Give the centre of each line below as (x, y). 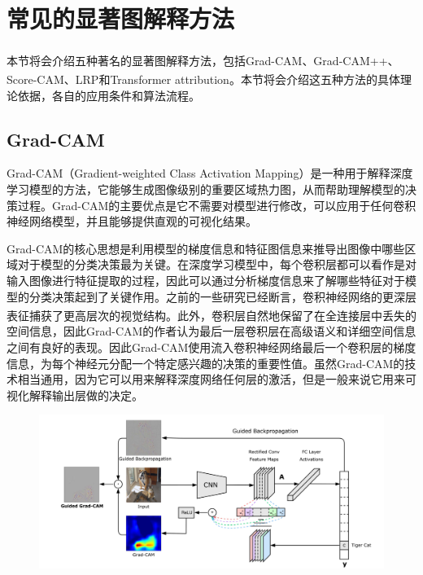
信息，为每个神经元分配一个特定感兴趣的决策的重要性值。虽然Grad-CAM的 (206, 363)
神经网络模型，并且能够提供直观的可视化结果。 (132, 221)
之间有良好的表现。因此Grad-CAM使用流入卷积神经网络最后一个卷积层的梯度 (211, 347)
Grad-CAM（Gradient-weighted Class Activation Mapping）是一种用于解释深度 (210, 173)
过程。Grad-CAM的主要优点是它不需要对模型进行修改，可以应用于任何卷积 (217, 205)
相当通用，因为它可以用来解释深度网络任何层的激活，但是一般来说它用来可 (217, 379)
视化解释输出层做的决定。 (75, 395)
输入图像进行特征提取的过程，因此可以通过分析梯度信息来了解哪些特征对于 (206, 280)
